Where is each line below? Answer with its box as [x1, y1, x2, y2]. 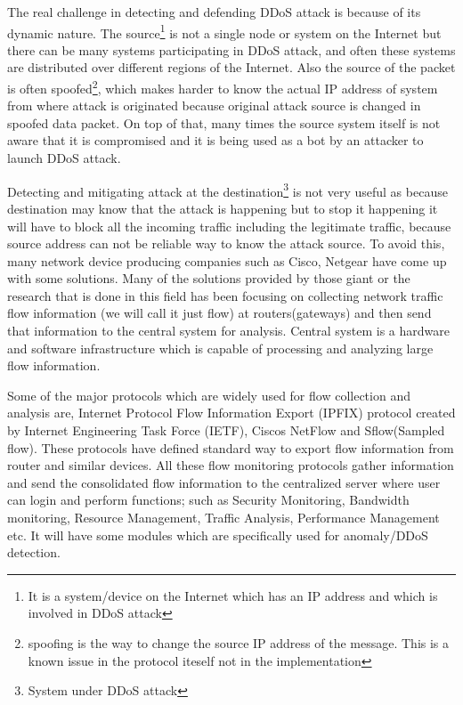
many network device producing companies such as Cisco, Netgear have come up [7, 251, 447, 270]
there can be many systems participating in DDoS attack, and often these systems [7, 40, 456, 59]
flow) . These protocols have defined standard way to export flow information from [7, 438, 454, 457]
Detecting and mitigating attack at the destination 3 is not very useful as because [7, 179, 448, 200]
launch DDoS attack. [7, 149, 121, 167]
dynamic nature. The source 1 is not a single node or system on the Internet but [7, 20, 442, 42]
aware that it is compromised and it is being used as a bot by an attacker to [7, 131, 424, 150]
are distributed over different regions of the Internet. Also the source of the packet [7, 58, 456, 77]
